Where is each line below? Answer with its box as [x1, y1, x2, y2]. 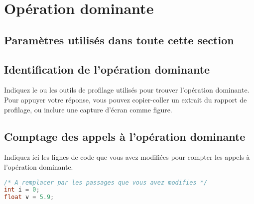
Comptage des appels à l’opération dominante [4, 128, 246, 144]
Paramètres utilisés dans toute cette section [4, 32, 234, 47]
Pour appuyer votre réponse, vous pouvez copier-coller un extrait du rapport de [4, 94, 247, 104]
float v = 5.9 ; [4, 194, 54, 201]
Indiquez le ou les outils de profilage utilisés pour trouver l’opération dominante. [4, 85, 250, 95]
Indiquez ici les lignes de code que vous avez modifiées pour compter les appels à [4, 152, 250, 162]
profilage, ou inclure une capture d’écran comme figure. [4, 104, 172, 114]
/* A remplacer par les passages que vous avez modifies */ [4, 179, 208, 186]
